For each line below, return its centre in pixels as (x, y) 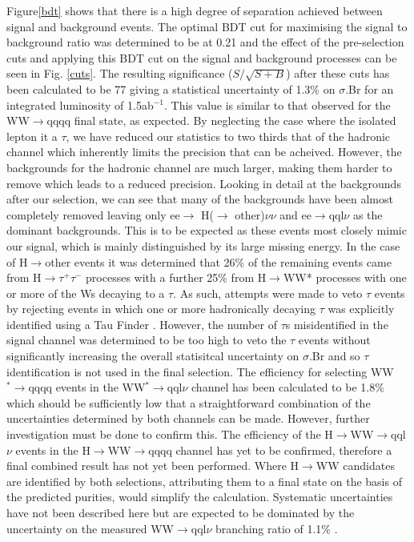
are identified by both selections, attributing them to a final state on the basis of (204, 481)
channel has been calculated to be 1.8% (288, 387)
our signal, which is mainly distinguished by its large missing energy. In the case (203, 245)
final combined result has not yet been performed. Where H (153, 466)
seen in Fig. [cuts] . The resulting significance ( (120, 73)
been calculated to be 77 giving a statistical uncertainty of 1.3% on (171, 88)
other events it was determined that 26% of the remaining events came (218, 261)
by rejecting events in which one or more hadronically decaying (161, 309)
